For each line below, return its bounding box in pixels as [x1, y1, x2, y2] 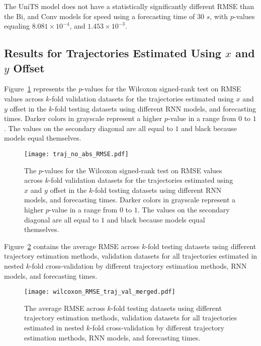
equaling [4, 21, 30, 31]
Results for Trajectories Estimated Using [4, 45, 221, 61]
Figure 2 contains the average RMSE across [4, 241, 140, 251]
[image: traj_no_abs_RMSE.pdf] [24, 150, 129, 158]
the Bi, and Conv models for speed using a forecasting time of [4, 11, 195, 21]
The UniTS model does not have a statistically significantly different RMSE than [4, 1, 254, 11]
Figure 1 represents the [4, 83, 76, 94]
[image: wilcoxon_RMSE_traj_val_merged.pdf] [24, 288, 176, 296]
